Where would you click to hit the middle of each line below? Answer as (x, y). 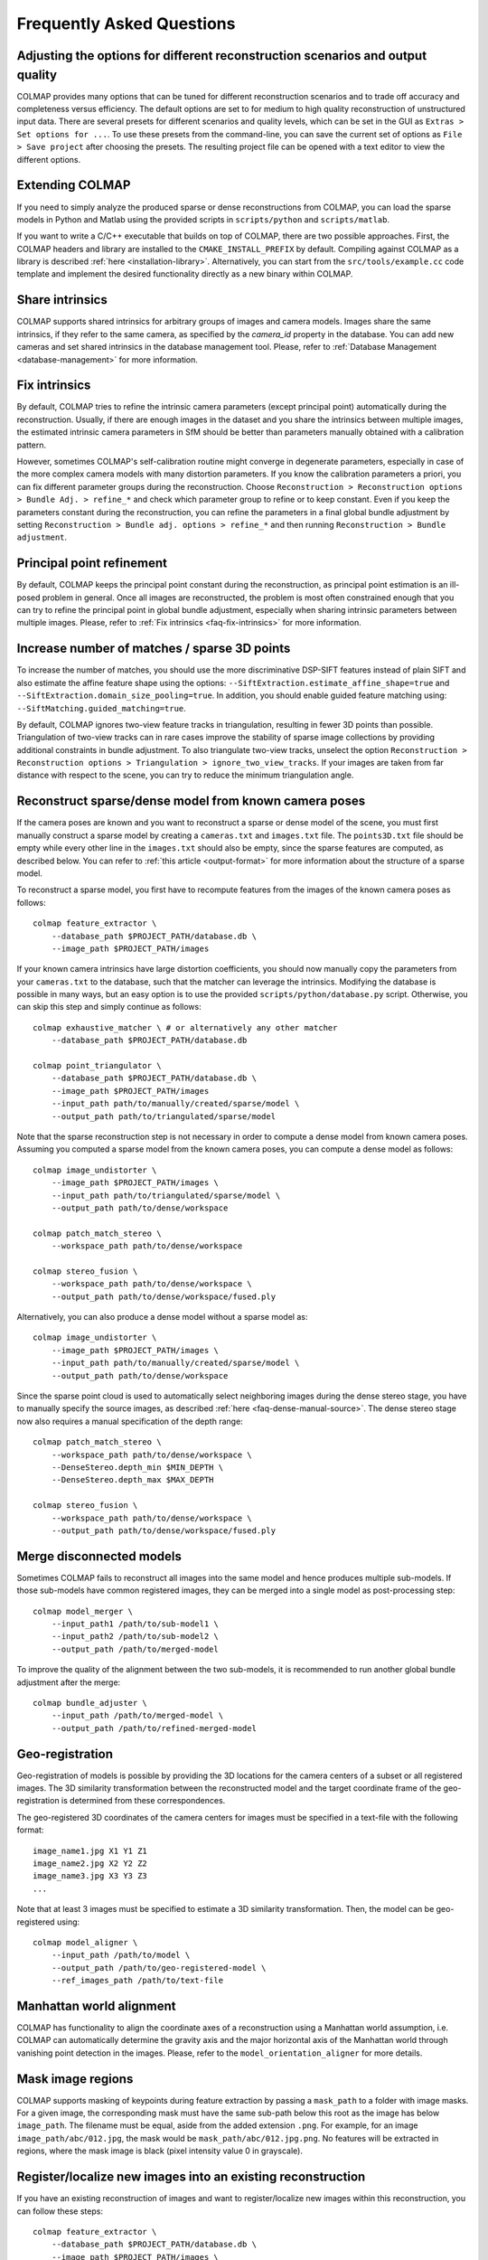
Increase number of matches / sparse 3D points (154, 649)
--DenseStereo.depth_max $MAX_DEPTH (132, 1480)
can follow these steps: (60, 2211)
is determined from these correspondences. (143, 1801)
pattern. (32, 445)
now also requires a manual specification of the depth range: (130, 1421)
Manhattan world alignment (96, 2006)
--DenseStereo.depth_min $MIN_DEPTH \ (137, 1467)
